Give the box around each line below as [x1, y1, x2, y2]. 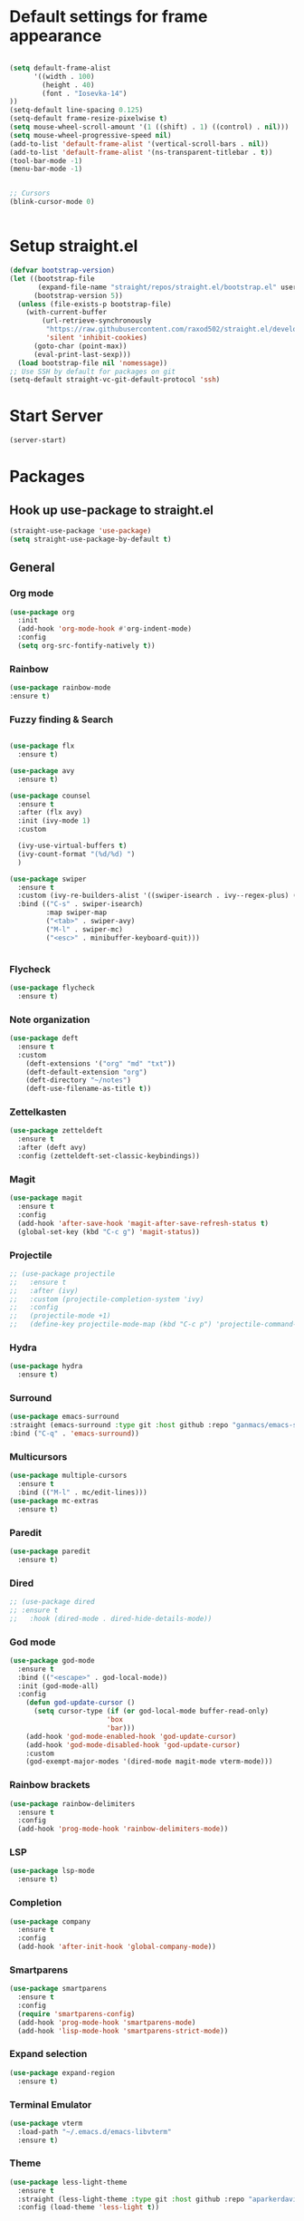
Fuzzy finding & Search [9, 713, 114, 726]
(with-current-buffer [25, 308, 107, 317]
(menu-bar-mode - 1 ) [9, 165, 83, 174]
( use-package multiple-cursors [9, 1471, 128, 1481]
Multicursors [9, 1450, 68, 1463]
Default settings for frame [9, 6, 208, 27]
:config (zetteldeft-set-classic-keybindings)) [17, 1152, 201, 1161]
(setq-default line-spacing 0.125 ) [9, 106, 144, 115]
